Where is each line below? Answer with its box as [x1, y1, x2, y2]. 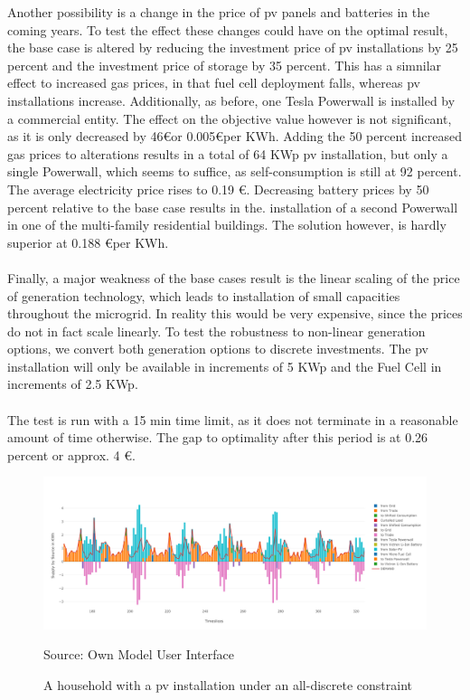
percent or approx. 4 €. [7, 445, 136, 464]
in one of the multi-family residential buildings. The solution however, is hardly [7, 215, 446, 234]
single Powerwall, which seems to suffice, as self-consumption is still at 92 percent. [7, 162, 462, 181]
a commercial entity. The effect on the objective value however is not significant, [7, 109, 452, 128]
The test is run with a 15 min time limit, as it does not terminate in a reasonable [7, 410, 458, 429]
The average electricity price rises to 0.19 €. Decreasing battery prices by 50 [7, 179, 429, 198]
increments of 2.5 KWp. [7, 374, 138, 393]
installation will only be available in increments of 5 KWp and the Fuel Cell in [7, 356, 442, 375]
